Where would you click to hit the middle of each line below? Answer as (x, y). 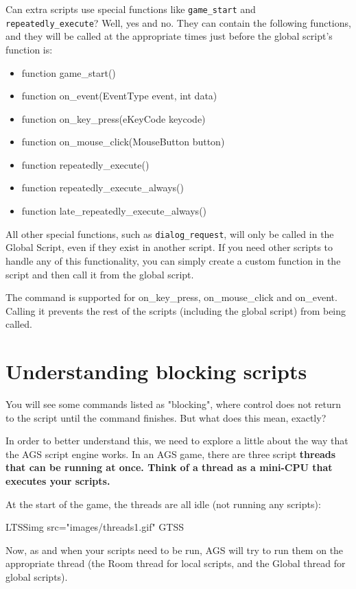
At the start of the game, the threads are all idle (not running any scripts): (163, 504)
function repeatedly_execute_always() (103, 188)
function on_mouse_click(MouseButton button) (123, 142)
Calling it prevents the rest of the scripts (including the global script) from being (176, 310)
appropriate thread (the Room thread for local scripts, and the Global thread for (176, 563)
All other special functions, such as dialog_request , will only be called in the (170, 233)
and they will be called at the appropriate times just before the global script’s (169, 36)
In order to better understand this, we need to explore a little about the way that (177, 441)
